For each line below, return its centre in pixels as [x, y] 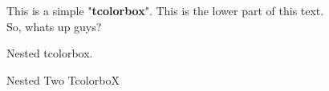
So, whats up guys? [54, 26]
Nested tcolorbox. [50, 53]
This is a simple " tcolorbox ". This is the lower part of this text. [165, 10]
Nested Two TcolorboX [63, 79]
